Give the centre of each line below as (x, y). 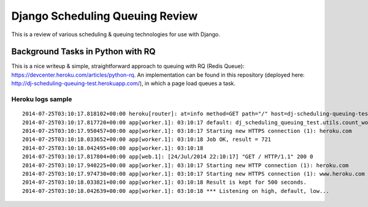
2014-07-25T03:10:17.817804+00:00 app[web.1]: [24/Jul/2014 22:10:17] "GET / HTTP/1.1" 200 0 (168, 157)
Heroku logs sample (42, 99)
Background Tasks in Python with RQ (83, 52)
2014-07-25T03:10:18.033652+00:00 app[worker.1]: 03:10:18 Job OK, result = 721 (147, 140)
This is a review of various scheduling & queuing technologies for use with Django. (116, 34)
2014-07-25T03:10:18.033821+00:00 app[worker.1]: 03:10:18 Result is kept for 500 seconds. (164, 183)
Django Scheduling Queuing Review (105, 16)
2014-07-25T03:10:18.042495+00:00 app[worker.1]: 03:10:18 (113, 148)
